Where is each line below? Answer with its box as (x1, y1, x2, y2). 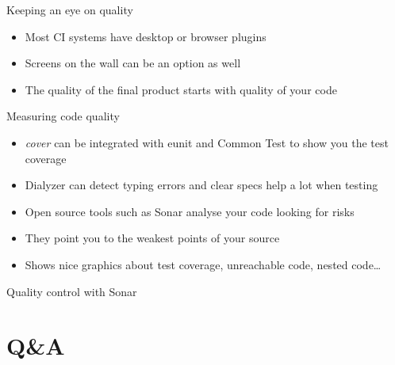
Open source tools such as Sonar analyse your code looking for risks (25, 203, 355, 219)
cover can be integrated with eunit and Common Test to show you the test (25, 134, 389, 150)
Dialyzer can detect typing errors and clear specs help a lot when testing (25, 177, 378, 193)
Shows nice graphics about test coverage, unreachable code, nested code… (25, 256, 382, 272)
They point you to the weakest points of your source (25, 230, 280, 246)
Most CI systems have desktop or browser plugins (25, 28, 267, 44)
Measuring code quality (6, 108, 120, 124)
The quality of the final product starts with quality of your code (25, 81, 337, 97)
